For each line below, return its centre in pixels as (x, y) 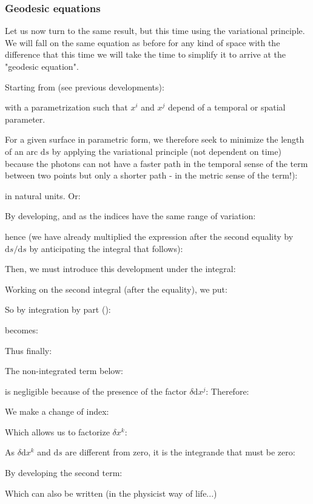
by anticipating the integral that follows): (106, 248)
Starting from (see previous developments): (85, 87)
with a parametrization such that (66, 107)
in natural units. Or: (43, 195)
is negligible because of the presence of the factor (96, 391)
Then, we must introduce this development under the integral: (120, 269)
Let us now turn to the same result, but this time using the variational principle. (155, 31)
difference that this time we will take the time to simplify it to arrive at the (145, 54)
